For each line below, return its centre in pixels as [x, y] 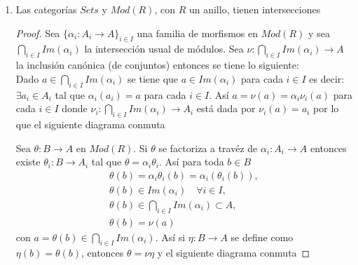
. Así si [170, 237]
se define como [262, 237]
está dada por [226, 108]
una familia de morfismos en [197, 33]
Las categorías [46, 9]
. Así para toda [192, 162]
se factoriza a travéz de [208, 148]
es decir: [327, 78]
